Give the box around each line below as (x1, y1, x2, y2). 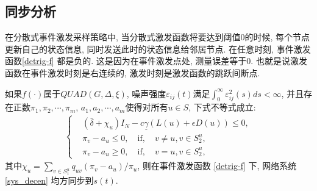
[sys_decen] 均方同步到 (5, 174, 94, 187)
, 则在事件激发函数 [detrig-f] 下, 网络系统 (137, 159, 297, 172)
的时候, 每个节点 (244, 31, 310, 43)
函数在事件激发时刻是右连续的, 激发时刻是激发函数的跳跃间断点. (5, 66, 260, 79)
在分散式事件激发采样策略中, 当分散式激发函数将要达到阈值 (5, 31, 241, 43)
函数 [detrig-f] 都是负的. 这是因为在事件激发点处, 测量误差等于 (5, 54, 247, 67)
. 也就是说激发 (251, 54, 307, 67)
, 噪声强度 (126, 87, 166, 99)
